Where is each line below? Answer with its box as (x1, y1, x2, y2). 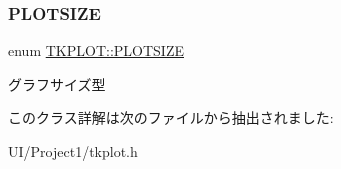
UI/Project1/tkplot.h (8, 141, 138, 161)
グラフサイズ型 (8, 73, 106, 94)
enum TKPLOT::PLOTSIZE (8, 40, 184, 61)
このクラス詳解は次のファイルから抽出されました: (8, 107, 334, 128)
